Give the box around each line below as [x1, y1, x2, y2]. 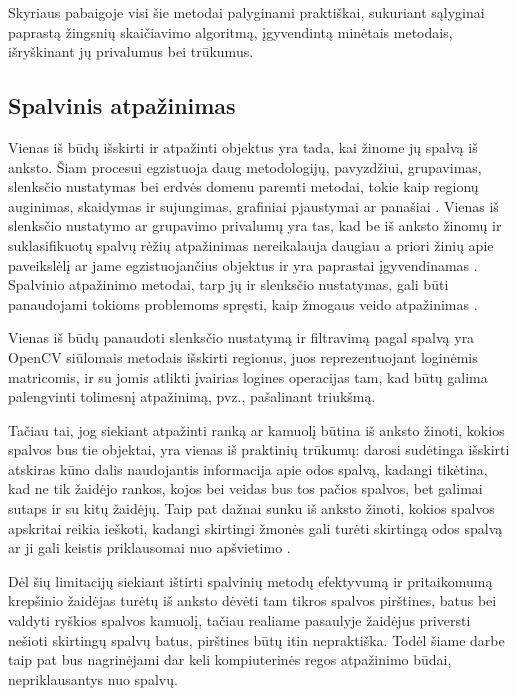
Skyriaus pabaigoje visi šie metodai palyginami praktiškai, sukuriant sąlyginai [8, 2, 485, 22]
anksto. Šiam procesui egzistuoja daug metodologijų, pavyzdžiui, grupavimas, [8, 156, 482, 177]
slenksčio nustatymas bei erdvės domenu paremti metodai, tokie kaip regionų [8, 176, 479, 197]
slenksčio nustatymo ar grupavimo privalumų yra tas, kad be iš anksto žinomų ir [8, 215, 502, 236]
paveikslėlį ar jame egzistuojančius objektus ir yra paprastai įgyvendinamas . [8, 254, 478, 275]
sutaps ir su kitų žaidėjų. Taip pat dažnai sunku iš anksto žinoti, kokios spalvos [8, 498, 495, 519]
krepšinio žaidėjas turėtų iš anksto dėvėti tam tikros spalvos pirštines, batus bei [8, 590, 497, 611]
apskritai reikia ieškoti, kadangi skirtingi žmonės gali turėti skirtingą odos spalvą [8, 517, 503, 538]
